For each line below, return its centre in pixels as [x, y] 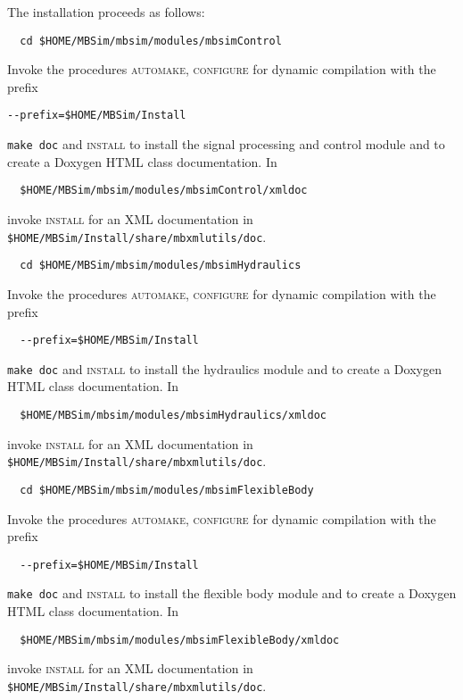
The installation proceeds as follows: [106, 12]
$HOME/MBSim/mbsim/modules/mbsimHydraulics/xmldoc [173, 415]
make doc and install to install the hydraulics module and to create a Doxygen [224, 368]
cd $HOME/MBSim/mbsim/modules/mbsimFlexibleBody [167, 490]
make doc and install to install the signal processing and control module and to [226, 144]
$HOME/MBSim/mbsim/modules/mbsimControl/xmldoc [164, 191]
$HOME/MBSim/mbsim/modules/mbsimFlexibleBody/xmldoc [180, 640]
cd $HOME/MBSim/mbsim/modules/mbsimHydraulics [161, 266]
